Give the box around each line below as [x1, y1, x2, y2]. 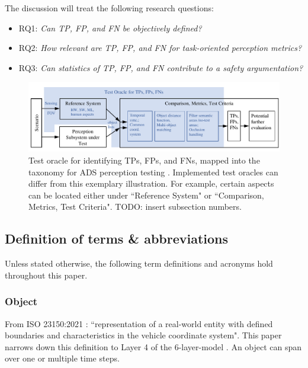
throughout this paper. [5, 268, 88, 281]
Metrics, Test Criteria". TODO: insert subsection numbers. [28, 200, 242, 213]
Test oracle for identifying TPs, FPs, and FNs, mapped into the [28, 153, 260, 166]
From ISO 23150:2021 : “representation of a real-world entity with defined [5, 317, 273, 329]
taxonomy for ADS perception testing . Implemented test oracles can [28, 165, 278, 178]
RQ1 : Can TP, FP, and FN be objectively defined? [18, 21, 202, 34]
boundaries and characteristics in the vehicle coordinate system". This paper [5, 329, 282, 341]
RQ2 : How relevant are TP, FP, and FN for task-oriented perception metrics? [18, 41, 302, 54]
